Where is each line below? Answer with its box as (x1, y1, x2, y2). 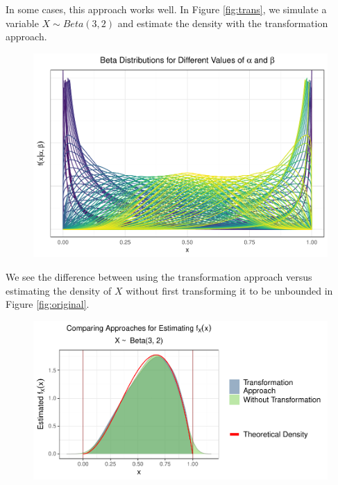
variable (6, 15, 39, 30)
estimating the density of (6, 283, 112, 297)
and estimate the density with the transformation (117, 15, 328, 30)
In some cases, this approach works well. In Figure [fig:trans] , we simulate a (6, 2, 327, 16)
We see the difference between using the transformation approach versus (6, 269, 312, 283)
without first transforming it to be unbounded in (126, 283, 333, 297)
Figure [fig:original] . (6, 297, 90, 311)
